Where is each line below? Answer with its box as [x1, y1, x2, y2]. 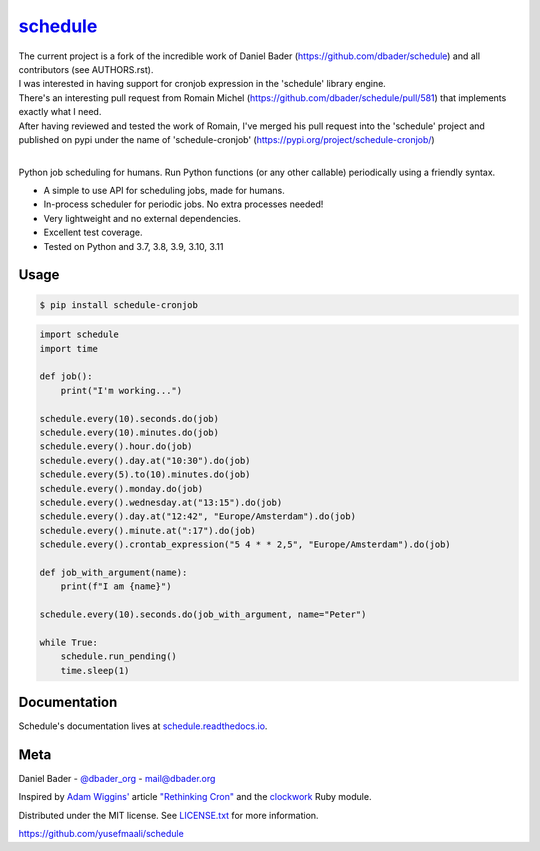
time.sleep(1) [60, 665, 130, 676]
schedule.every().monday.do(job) [39, 483, 204, 494]
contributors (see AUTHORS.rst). [18, 63, 154, 75]
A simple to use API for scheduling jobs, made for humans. [43, 185, 285, 197]
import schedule [39, 329, 120, 340]
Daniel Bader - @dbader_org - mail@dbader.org [18, 772, 216, 784]
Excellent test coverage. [43, 226, 143, 239]
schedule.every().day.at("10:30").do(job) [39, 455, 251, 466]
